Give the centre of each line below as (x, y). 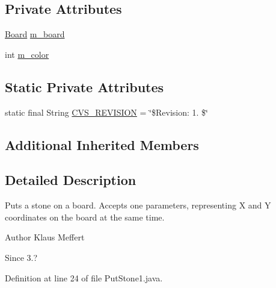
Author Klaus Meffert (45, 237)
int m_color (27, 54)
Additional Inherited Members (102, 144)
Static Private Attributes (84, 86)
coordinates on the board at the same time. (85, 217)
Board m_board (35, 34)
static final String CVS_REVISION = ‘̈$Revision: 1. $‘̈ (106, 112)
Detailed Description (71, 180)
